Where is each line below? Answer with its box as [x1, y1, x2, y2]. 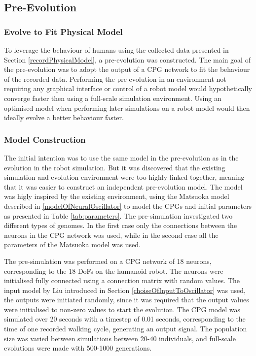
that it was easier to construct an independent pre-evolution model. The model [4, 181, 243, 192]
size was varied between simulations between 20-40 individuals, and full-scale [4, 333, 236, 343]
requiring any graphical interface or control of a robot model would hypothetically [4, 83, 252, 94]
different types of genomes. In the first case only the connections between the [4, 220, 237, 230]
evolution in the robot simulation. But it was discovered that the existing [4, 162, 225, 172]
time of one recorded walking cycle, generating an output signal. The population [4, 324, 247, 334]
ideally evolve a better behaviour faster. [4, 112, 124, 123]
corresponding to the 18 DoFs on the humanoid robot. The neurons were [4, 265, 223, 276]
